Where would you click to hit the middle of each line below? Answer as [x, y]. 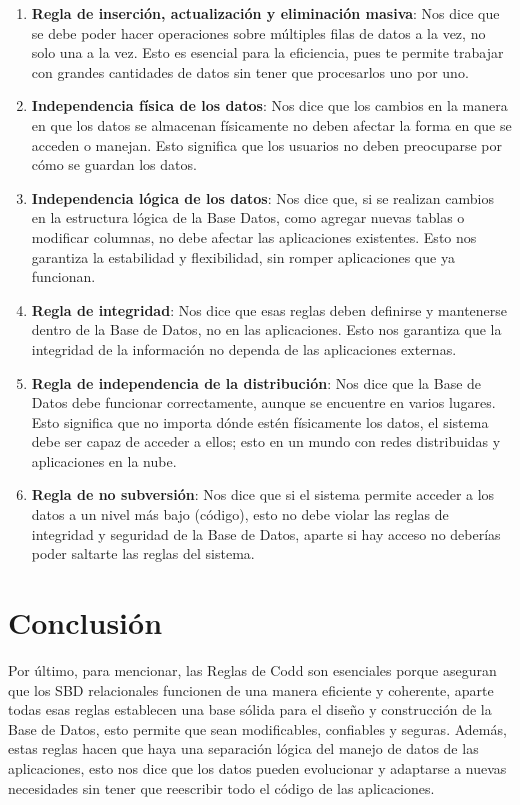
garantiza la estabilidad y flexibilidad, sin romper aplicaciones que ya [243, 256]
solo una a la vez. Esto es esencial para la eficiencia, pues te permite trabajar [267, 52]
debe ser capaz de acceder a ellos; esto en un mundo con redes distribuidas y [266, 441]
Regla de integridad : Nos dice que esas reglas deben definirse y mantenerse [269, 309]
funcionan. [63, 276]
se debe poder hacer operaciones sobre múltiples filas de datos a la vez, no [258, 32]
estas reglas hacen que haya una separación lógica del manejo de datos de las [243, 748]
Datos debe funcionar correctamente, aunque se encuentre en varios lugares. [263, 402]
